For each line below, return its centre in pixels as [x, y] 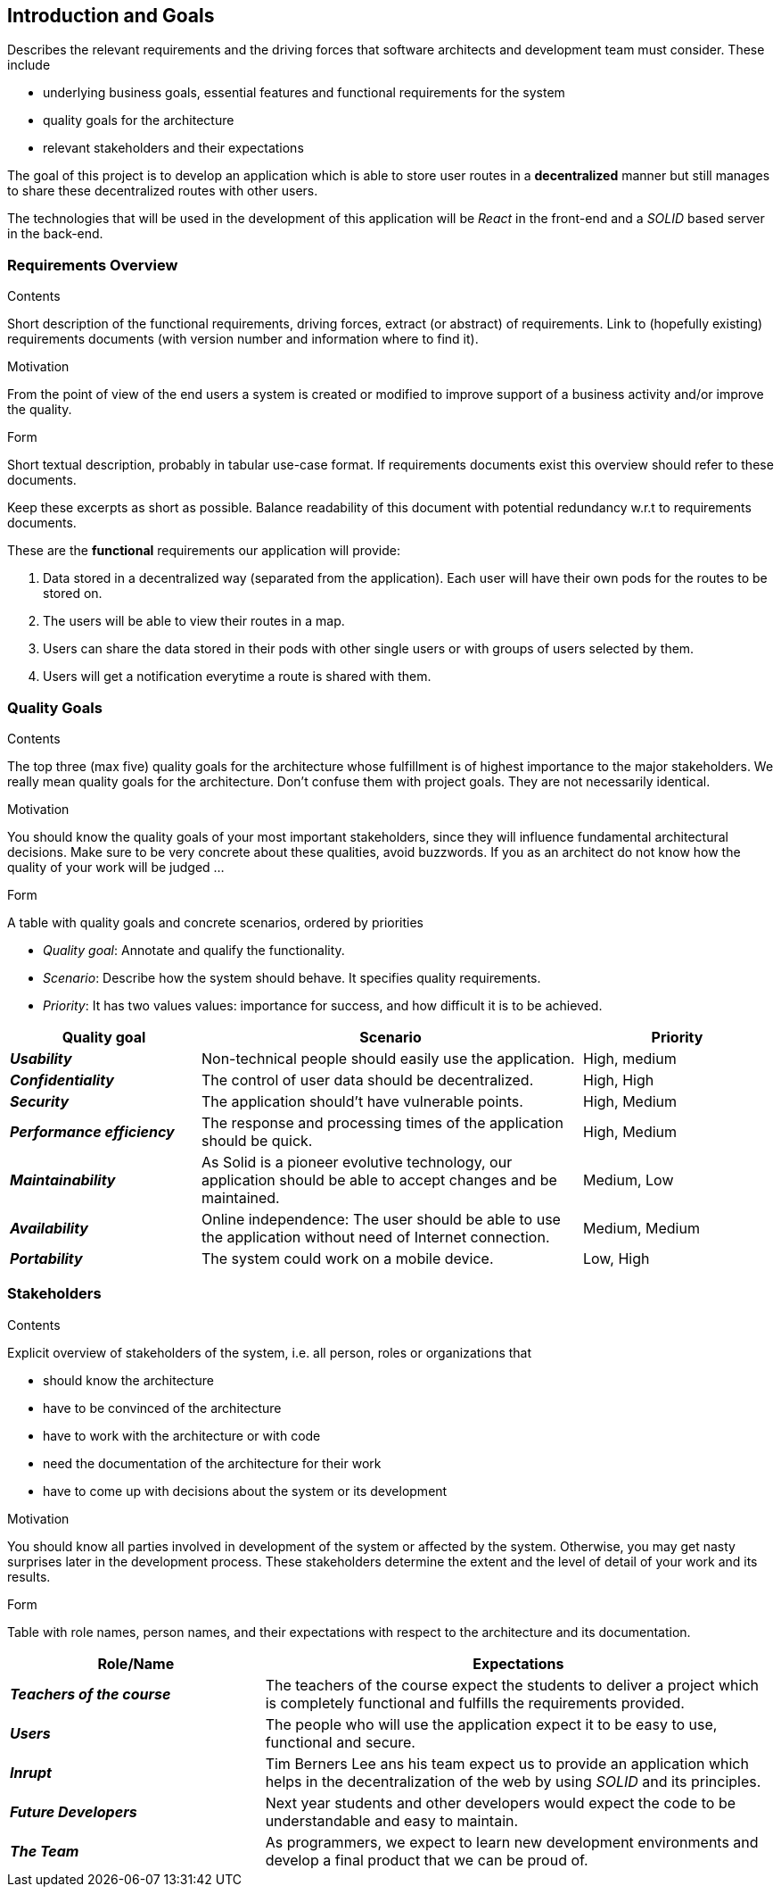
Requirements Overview [93, 265]
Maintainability [63, 1180]
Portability [46, 1258]
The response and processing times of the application [382, 1122]
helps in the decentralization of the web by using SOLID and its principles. [513, 1781]
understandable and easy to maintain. [392, 1820]
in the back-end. [55, 234]
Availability [49, 1228]
